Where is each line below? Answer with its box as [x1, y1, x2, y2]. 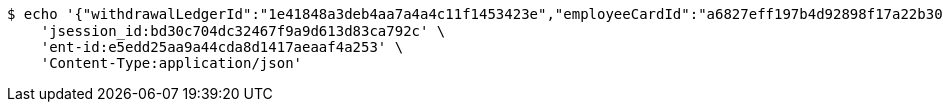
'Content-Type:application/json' [40, 55, 303, 71]
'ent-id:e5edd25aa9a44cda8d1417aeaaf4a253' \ [40, 39, 404, 55]
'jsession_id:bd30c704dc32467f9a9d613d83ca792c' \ [40, 23, 446, 39]
